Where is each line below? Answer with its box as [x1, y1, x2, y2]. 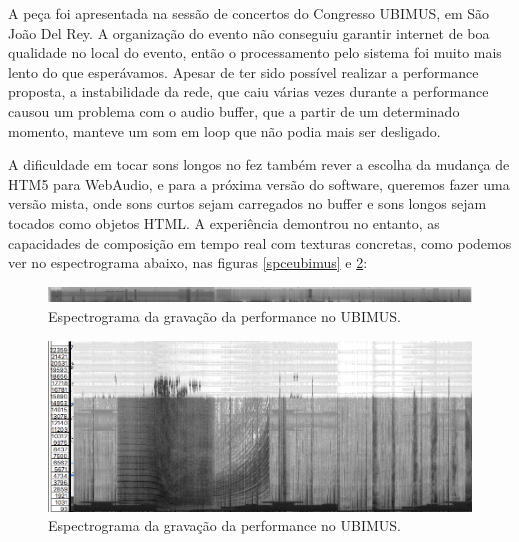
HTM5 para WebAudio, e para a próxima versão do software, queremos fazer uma [8, 173, 510, 194]
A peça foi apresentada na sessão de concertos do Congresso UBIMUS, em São [8, 3, 490, 23]
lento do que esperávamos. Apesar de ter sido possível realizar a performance [8, 61, 479, 82]
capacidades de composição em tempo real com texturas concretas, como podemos [8, 232, 512, 253]
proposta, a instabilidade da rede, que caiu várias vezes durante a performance [8, 81, 489, 102]
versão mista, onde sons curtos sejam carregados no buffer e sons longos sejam [8, 193, 487, 214]
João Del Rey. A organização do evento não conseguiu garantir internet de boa [8, 22, 490, 43]
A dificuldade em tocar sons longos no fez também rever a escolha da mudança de [8, 154, 510, 175]
